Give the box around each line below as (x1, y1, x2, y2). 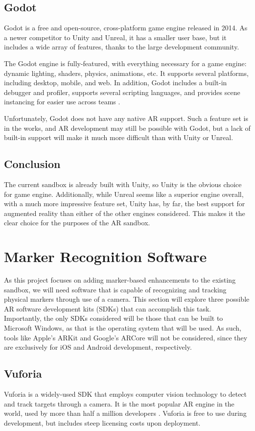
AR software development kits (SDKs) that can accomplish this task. (4, 303, 211, 313)
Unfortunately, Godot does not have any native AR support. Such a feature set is (4, 113, 248, 123)
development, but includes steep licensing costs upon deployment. (4, 417, 201, 428)
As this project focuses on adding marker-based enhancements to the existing (4, 275, 236, 285)
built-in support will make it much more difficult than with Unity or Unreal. (4, 132, 233, 143)
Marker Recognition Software (4, 246, 207, 266)
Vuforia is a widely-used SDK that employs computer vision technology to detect (4, 388, 247, 399)
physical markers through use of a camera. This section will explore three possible (4, 294, 250, 304)
